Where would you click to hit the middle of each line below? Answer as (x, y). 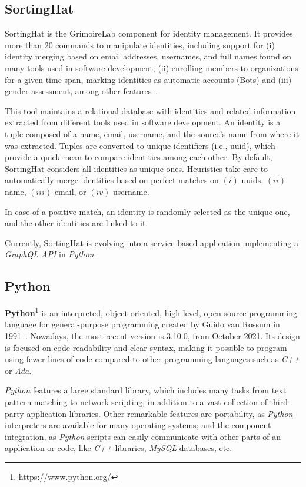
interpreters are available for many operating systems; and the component (138, 425)
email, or (70, 191)
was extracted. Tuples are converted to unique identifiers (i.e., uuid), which (140, 145)
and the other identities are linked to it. (76, 223)
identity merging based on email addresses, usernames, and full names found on (148, 56)
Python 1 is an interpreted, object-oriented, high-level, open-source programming (151, 312)
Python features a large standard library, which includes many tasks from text (146, 390)
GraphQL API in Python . (51, 254)
